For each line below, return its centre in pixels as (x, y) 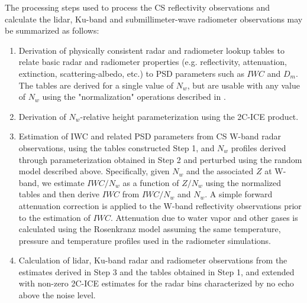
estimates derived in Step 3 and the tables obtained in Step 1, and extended (156, 271)
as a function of (151, 182)
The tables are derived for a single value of (96, 85)
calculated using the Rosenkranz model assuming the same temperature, (150, 229)
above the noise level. (57, 295)
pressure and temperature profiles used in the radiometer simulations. (145, 240)
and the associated (220, 171)
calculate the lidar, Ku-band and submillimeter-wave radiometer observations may (154, 19)
